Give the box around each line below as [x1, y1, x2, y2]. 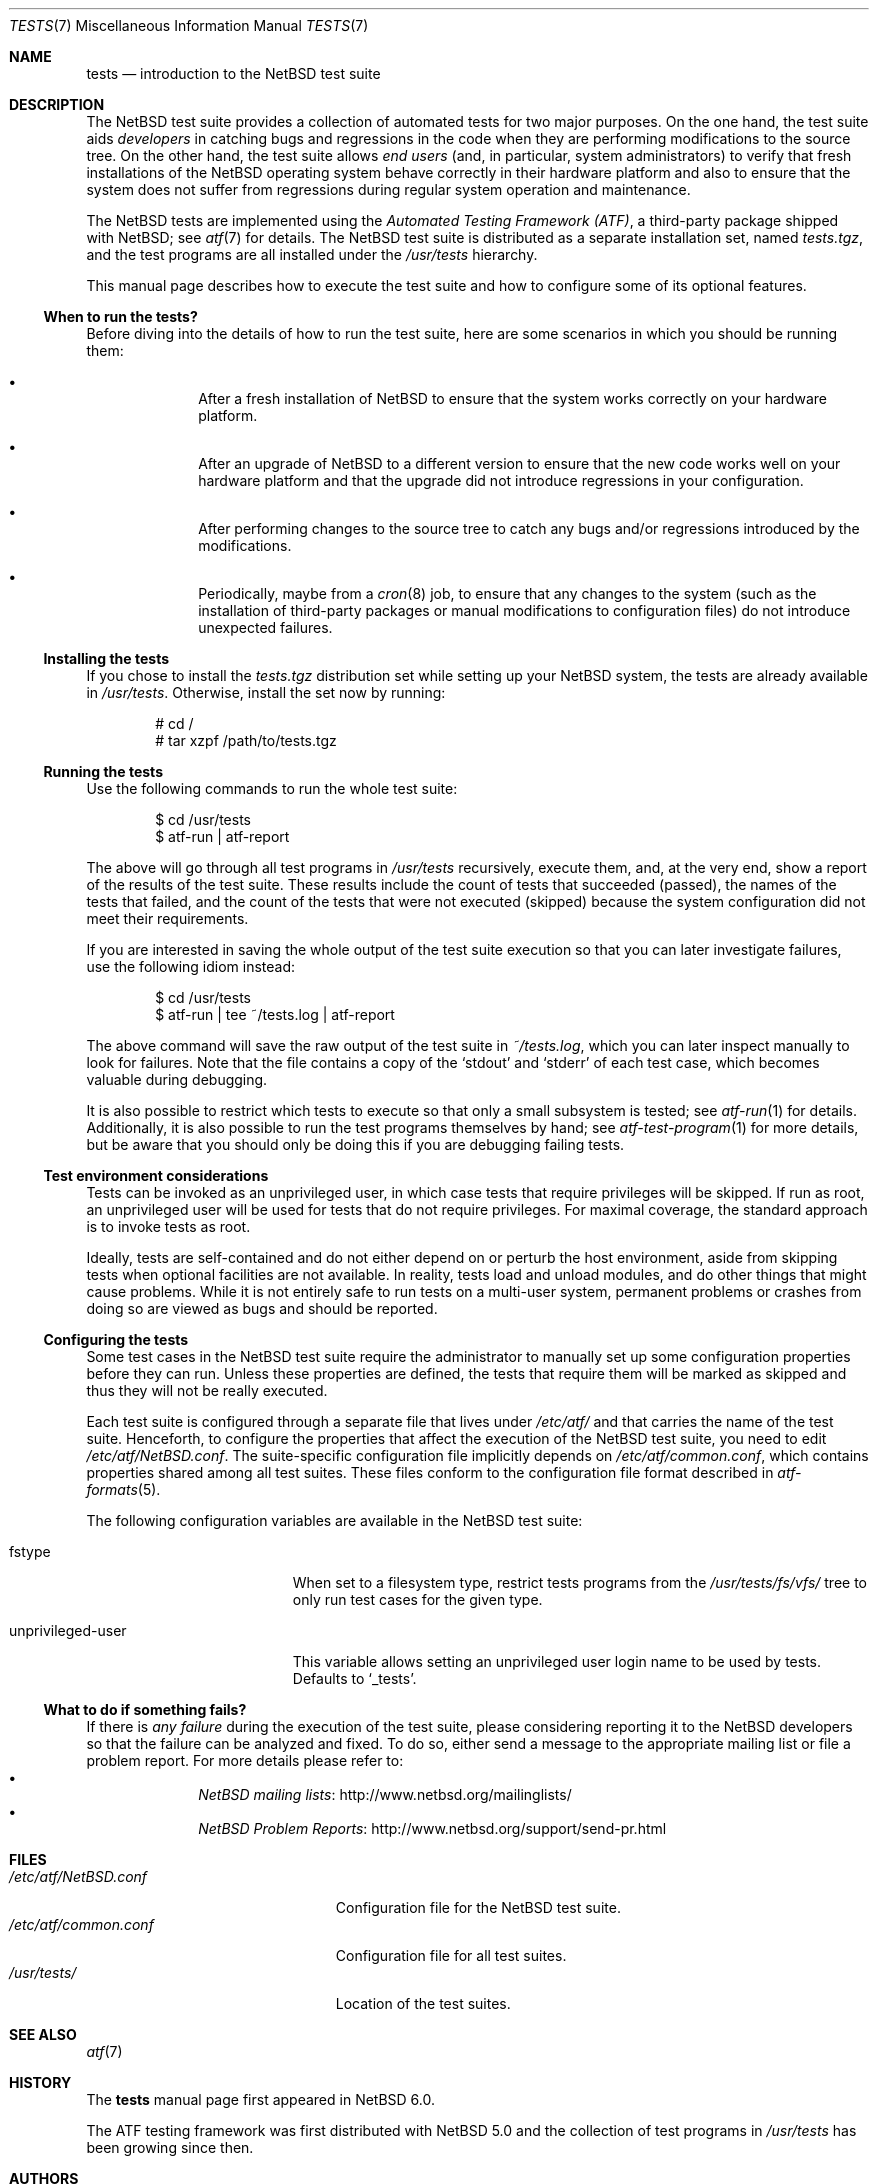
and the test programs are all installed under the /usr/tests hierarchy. [86, 246, 538, 263]
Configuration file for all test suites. [335, 1947, 567, 1964]
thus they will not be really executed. [86, 1382, 328, 1399]
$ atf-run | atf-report [155, 828, 290, 845]
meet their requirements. [86, 910, 249, 927]
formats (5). [86, 1481, 161, 1498]
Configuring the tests [43, 1331, 189, 1348]
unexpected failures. [198, 619, 333, 636]
